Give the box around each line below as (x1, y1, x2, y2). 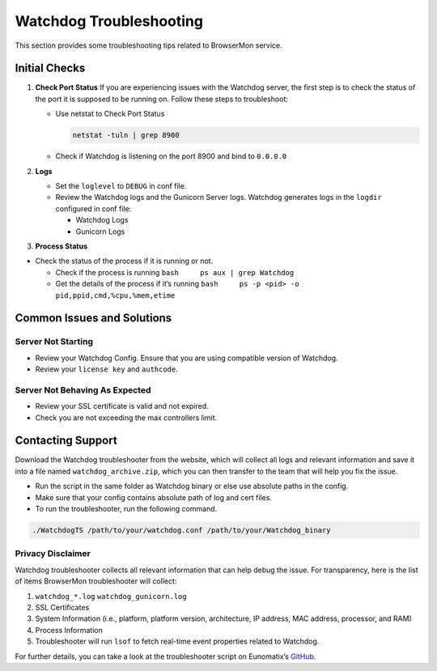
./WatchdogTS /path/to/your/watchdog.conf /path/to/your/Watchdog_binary (32, 526, 331, 535)
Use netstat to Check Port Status (55, 109, 165, 119)
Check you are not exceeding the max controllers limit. (35, 413, 218, 423)
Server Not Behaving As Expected (15, 384, 151, 396)
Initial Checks (15, 62, 86, 75)
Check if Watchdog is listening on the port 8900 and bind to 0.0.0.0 (55, 151, 287, 161)
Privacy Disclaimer (15, 548, 91, 559)
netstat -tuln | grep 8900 (72, 130, 180, 140)
